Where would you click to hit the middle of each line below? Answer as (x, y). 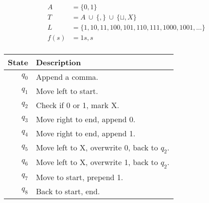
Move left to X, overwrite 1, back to (97, 162)
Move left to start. (67, 91)
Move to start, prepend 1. (79, 177)
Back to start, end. (68, 191)
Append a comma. (67, 77)
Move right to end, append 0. (86, 119)
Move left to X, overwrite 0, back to (97, 148)
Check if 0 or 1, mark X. (78, 105)
